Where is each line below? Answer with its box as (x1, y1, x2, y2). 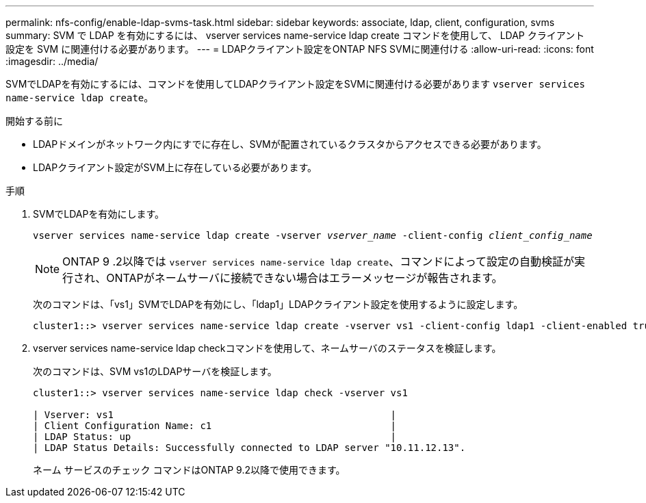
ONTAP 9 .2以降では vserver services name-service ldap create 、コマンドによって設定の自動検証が (62, 255, 575, 268)
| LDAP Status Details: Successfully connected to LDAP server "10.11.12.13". (33, 442, 466, 453)
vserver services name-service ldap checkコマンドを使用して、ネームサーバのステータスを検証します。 (33, 342, 502, 354)
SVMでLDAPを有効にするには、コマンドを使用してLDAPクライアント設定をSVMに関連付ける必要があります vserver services (5, 78, 585, 90)
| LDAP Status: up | (33, 431, 397, 442)
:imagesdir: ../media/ (5, 55, 99, 67)
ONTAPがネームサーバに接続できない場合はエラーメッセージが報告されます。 (106, 271, 503, 285)
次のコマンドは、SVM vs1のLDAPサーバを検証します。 (33, 365, 277, 377)
